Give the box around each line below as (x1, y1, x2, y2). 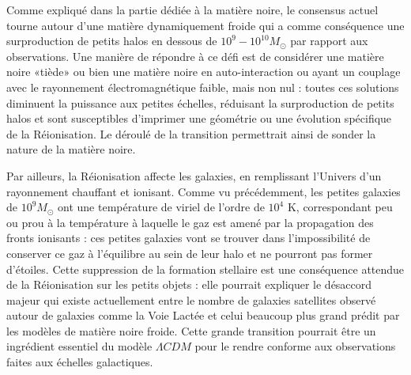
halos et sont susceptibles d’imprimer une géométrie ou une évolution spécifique (6, 110, 392, 127)
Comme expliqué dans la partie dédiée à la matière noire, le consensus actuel (6, 2, 379, 17)
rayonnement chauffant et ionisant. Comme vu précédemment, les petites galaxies (6, 183, 401, 199)
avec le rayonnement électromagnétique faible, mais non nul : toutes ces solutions (6, 78, 399, 95)
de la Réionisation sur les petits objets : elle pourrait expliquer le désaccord (6, 276, 372, 293)
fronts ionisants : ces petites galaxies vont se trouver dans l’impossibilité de (6, 229, 371, 246)
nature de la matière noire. (6, 141, 136, 157)
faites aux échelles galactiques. (6, 354, 153, 370)
